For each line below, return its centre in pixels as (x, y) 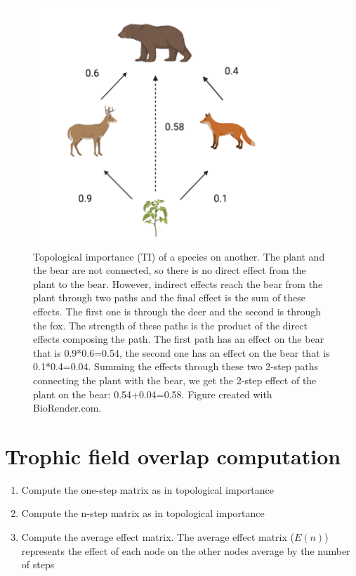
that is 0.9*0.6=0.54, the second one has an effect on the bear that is (182, 352)
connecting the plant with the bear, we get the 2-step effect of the (175, 380)
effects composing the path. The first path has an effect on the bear (179, 339)
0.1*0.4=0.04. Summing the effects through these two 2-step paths (176, 366)
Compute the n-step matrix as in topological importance (143, 513)
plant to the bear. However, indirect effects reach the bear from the (178, 283)
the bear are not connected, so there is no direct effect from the (170, 270)
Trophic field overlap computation (173, 456)
